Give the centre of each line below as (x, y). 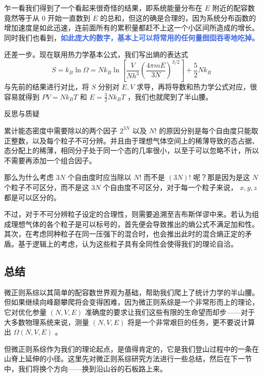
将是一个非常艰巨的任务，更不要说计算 (191, 322)
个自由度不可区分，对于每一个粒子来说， (170, 187)
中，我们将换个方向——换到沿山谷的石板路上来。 (85, 368)
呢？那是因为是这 (222, 177)
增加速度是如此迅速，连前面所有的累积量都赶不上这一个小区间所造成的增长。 (131, 28)
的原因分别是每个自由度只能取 (209, 130)
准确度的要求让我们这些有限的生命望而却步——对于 (170, 312)
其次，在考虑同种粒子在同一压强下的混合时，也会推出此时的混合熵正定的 (124, 234)
